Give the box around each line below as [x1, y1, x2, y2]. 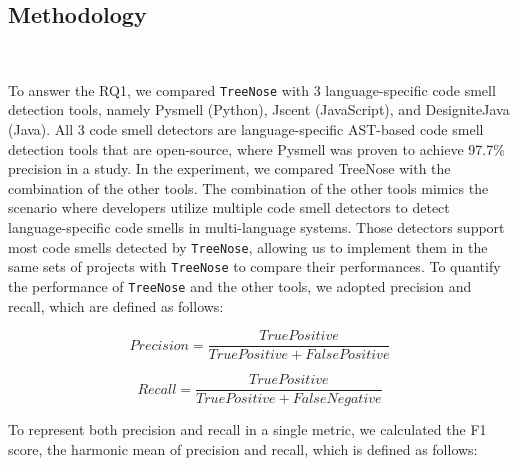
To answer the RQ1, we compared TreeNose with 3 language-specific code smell [8, 79, 496, 100]
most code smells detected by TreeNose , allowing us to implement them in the [8, 236, 488, 257]
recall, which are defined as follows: [8, 295, 224, 316]
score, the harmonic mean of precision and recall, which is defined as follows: [8, 438, 478, 459]
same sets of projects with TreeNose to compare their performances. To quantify [8, 256, 501, 277]
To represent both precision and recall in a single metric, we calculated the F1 [8, 419, 487, 440]
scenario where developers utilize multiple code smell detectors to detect [8, 197, 450, 218]
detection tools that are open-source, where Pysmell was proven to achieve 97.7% [8, 138, 505, 159]
